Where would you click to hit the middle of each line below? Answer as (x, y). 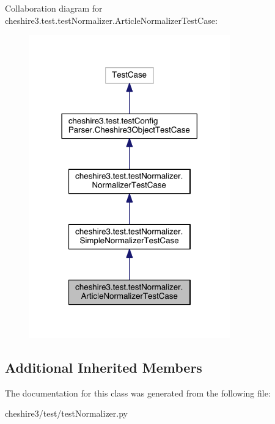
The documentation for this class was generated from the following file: (138, 393)
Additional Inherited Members (104, 367)
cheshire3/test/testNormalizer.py (66, 413)
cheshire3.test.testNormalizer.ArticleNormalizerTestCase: (111, 20)
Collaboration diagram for (54, 8)
